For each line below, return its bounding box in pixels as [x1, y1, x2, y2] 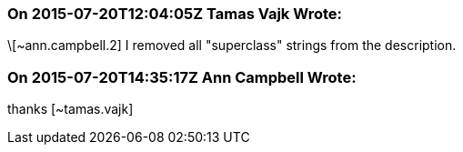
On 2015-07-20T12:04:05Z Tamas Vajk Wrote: [7, 5, 342, 23]
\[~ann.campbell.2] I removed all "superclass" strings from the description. [7, 37, 457, 54]
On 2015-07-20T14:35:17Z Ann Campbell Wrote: [7, 67, 357, 86]
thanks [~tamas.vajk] [7, 101, 134, 117]
